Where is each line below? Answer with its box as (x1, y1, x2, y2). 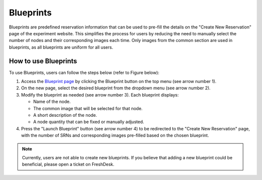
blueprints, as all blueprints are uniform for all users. (9, 44, 114, 50)
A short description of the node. (33, 112, 97, 118)
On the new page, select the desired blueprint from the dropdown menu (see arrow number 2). (21, 85, 211, 91)
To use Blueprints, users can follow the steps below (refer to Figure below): (9, 69, 160, 75)
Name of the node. (33, 99, 71, 105)
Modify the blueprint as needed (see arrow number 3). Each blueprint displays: (21, 92, 179, 97)
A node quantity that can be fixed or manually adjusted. (33, 119, 144, 125)
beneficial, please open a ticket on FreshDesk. (22, 162, 115, 167)
